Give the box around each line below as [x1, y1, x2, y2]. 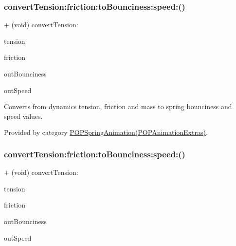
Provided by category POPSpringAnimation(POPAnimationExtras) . [4, 127, 208, 137]
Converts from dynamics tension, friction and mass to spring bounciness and [4, 101, 232, 112]
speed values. [4, 111, 43, 121]
